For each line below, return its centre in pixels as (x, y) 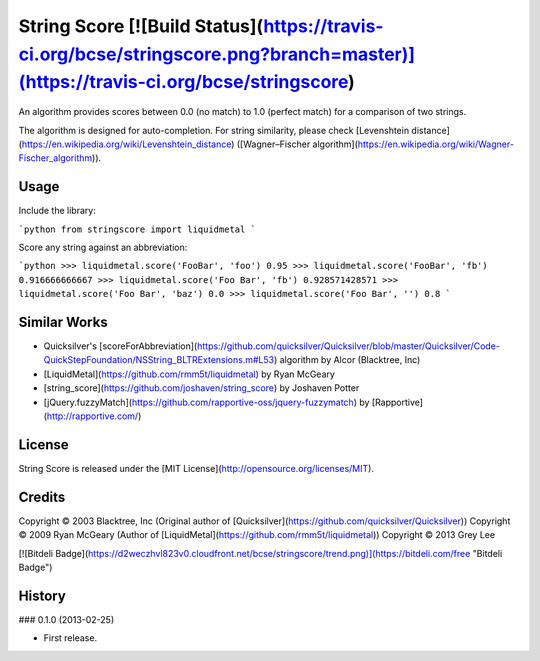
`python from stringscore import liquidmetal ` (137, 229)
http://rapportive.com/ (92, 416)
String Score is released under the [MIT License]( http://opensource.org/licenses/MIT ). (196, 468)
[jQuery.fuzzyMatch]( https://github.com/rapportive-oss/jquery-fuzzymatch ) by (206, 402)
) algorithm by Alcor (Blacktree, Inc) (347, 360)
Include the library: (57, 211)
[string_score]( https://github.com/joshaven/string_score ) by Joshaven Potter (201, 388)
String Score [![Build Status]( (141, 26)
